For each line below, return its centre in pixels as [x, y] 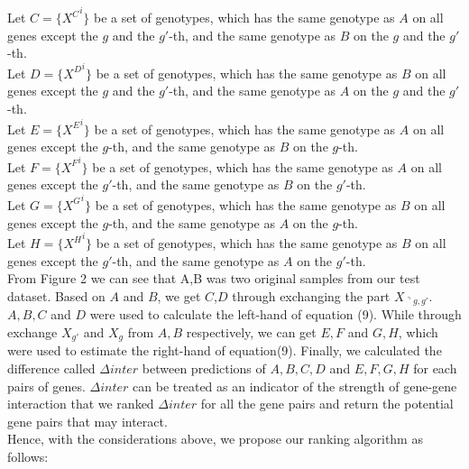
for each [435, 368]
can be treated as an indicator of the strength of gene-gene [295, 386]
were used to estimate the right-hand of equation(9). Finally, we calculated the [225, 350]
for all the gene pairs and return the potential [327, 404]
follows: [28, 456]
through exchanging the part [311, 295]
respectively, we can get [251, 331]
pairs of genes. [46, 386]
